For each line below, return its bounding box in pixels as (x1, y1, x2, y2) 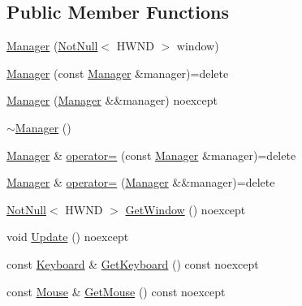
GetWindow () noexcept (125, 200, 246, 218)
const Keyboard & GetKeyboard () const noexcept (6, 255, 259, 272)
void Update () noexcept (6, 228, 129, 245)
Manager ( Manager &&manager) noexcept (6, 92, 218, 109)
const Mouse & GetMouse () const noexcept (6, 282, 226, 300)
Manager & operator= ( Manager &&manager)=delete (6, 174, 275, 191)
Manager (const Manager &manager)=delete (6, 64, 229, 81)
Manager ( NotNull (6, 37, 98, 54)
